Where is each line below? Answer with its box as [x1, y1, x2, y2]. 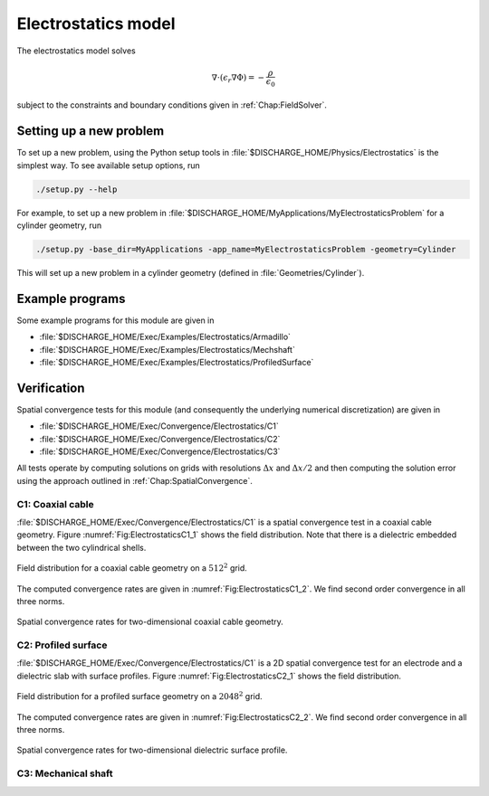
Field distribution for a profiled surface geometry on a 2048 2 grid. [16, 690, 263, 702]
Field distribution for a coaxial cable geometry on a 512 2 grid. [16, 562, 248, 573]
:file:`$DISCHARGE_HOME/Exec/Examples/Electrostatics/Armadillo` [39, 331, 292, 343]
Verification [16, 380, 85, 395]
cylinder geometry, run [16, 220, 102, 231]
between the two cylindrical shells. [16, 542, 147, 553]
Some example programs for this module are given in [16, 315, 215, 326]
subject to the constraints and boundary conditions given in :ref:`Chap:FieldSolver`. [16, 99, 328, 110]
